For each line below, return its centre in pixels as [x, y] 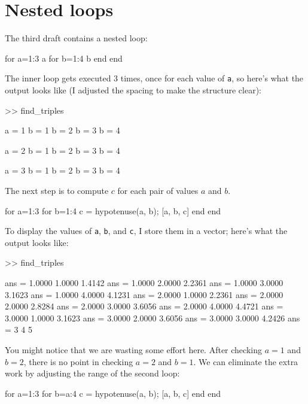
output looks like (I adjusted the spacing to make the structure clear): [133, 89]
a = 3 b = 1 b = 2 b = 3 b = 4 [62, 170]
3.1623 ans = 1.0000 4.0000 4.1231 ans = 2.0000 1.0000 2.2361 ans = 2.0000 [144, 294]
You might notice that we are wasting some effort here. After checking [133, 349]
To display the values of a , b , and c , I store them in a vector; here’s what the [146, 231]
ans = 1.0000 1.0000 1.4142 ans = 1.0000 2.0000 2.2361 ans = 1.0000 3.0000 [144, 282]
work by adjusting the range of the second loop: [92, 373]
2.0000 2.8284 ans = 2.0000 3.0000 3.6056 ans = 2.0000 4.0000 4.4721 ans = [144, 306]
